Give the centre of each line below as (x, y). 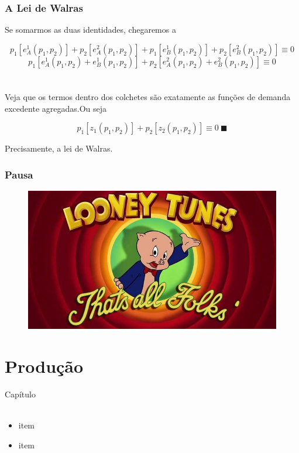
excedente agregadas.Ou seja (56, 108)
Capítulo (20, 394)
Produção (44, 366)
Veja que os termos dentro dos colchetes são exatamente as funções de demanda (148, 97)
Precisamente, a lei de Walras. (59, 148)
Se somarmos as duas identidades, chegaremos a (90, 30)
